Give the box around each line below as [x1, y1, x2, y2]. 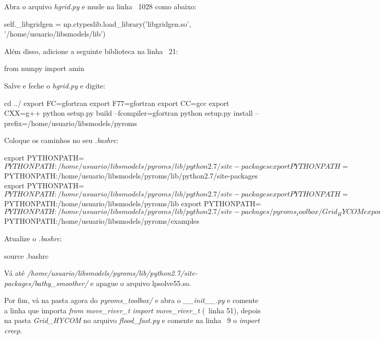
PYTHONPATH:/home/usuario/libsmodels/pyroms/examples [4, 216, 200, 226]
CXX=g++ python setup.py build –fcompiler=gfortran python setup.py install [4, 108, 253, 118]
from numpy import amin [4, 63, 85, 74]
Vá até [4, 267, 25, 278]
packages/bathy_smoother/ [4, 277, 88, 288]
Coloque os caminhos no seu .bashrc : [4, 135, 119, 146]
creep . [4, 325, 22, 336]
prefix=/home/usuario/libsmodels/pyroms [4, 117, 137, 128]
